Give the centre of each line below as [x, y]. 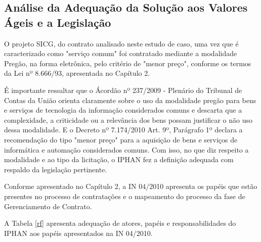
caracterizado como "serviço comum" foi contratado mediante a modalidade [121, 53]
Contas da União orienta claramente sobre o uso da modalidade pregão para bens [130, 100]
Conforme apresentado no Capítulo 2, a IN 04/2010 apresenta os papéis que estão [131, 186]
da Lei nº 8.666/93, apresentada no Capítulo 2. [77, 73]
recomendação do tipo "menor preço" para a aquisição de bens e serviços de [121, 139]
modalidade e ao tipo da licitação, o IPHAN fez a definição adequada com [119, 159]
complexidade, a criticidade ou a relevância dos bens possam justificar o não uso [128, 119]
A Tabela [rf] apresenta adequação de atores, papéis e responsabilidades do [120, 223]
